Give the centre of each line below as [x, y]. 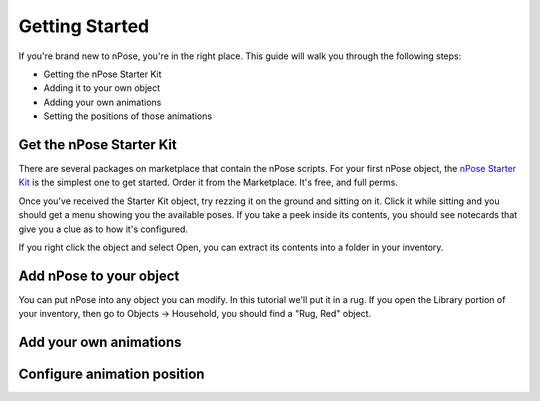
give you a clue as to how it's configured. [103, 229]
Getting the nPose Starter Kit [102, 74]
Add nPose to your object [99, 275]
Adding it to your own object [102, 88]
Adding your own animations [102, 102]
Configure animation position [111, 374]
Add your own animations [100, 342]
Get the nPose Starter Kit [97, 144]
